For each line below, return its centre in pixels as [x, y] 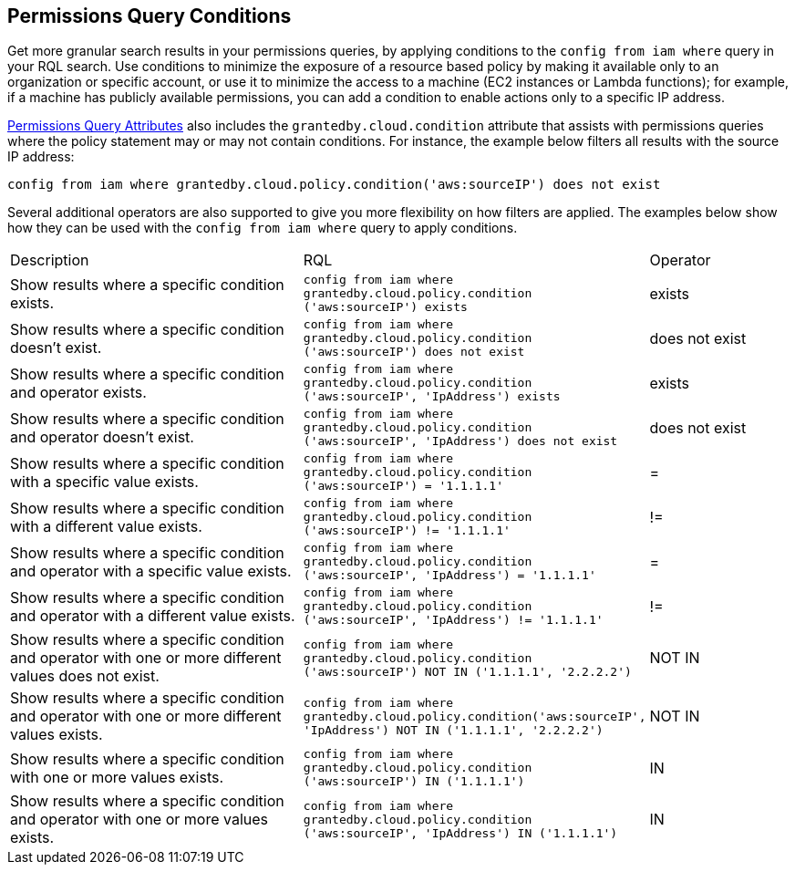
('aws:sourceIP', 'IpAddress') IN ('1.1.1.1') [460, 833]
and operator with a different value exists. [153, 615]
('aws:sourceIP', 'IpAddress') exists [432, 397]
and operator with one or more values [139, 820]
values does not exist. [85, 676]
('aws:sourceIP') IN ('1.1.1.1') [414, 782]
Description [50, 260]
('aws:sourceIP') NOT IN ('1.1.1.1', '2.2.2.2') [467, 671]
